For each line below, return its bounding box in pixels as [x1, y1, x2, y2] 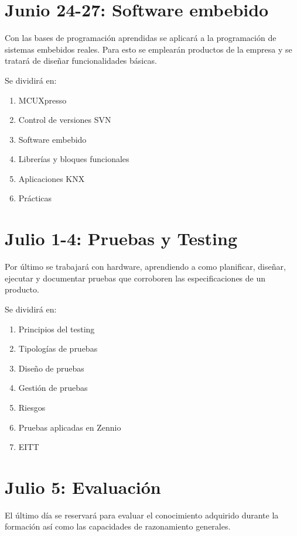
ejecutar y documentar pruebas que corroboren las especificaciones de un [5, 272, 266, 284]
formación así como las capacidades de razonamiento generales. [5, 520, 231, 532]
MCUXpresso [18, 94, 67, 106]
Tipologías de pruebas [18, 342, 98, 355]
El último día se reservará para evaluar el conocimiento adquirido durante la [5, 508, 279, 521]
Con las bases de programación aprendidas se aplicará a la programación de [5, 32, 276, 44]
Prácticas [18, 192, 52, 204]
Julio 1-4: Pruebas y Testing [5, 226, 238, 250]
